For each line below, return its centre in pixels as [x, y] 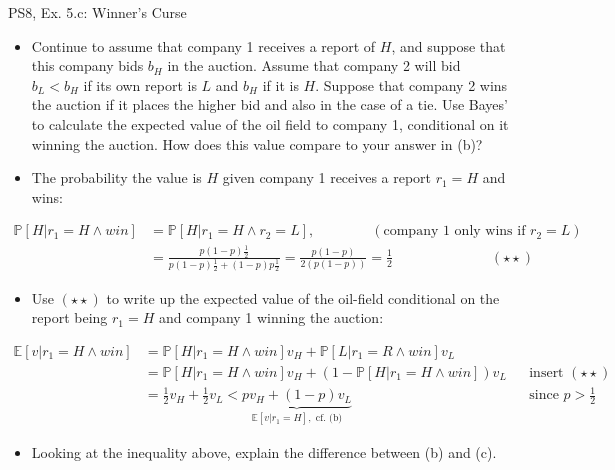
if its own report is [140, 84]
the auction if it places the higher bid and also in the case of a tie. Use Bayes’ [269, 104]
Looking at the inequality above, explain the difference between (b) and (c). [264, 451]
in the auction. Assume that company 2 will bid [314, 65]
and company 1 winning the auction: [271, 317]
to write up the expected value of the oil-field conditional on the [303, 297]
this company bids [87, 65]
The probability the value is [116, 177]
